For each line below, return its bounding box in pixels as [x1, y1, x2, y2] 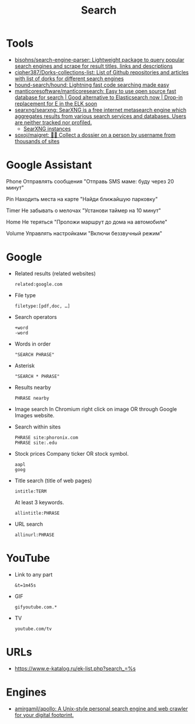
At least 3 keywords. [14, 499, 65, 506]
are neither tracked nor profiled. [14, 119, 92, 126]
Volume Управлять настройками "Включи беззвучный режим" [6, 229, 163, 236]
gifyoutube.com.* [14, 604, 58, 610]
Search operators [14, 313, 57, 320]
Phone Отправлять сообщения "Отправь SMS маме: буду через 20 [6, 177, 174, 185]
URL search [14, 520, 43, 528]
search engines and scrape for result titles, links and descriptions [14, 62, 173, 70]
